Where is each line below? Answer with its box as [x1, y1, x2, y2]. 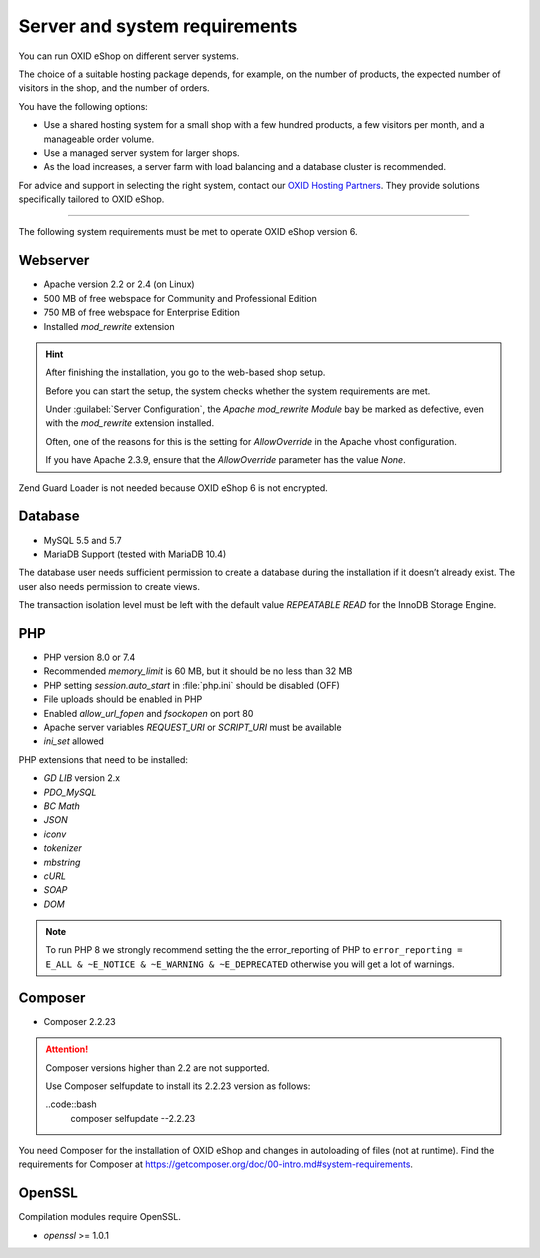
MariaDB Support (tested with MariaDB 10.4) [43, 548, 227, 560]
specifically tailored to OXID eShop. [18, 193, 165, 205]
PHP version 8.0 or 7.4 [43, 651, 136, 664]
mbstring [43, 856, 81, 868]
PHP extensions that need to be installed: [18, 753, 189, 765]
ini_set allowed [43, 735, 105, 747]
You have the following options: [18, 100, 149, 112]
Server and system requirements [18, 15, 298, 37]
